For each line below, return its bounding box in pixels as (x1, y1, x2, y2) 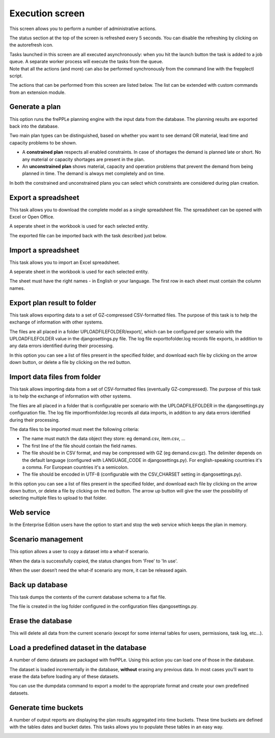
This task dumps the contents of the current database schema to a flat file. (9, 594, 167, 600)
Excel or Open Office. (9, 214, 54, 219)
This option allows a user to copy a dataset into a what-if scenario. (9, 549, 150, 555)
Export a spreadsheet (9, 193, 79, 202)
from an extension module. (9, 89, 66, 95)
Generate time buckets (9, 703, 84, 712)
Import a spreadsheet (9, 245, 79, 255)
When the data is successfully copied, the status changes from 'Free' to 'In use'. (9, 558, 178, 564)
